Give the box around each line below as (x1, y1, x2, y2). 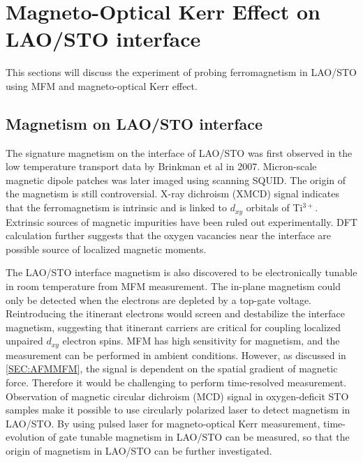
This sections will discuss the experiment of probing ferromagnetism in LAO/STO (6, 65, 357, 79)
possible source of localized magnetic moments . (6, 241, 207, 256)
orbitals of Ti (246, 200, 303, 215)
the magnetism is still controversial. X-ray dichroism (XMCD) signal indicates (6, 186, 340, 201)
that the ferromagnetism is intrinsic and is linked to (6, 200, 227, 215)
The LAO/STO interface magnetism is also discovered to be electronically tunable (6, 265, 357, 280)
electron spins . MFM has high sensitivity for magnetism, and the (62, 333, 340, 348)
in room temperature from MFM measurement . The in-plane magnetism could (6, 278, 341, 293)
